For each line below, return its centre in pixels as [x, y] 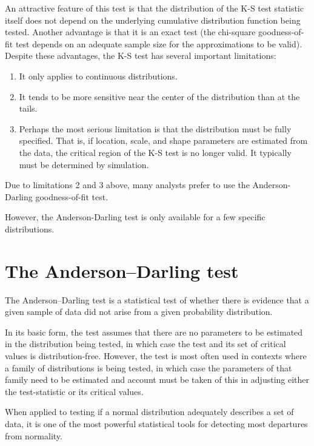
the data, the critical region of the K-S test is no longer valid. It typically [155, 152]
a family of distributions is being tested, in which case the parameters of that [149, 367]
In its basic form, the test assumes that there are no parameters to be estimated [154, 332]
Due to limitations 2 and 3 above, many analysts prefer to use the [127, 185]
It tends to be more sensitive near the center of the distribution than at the [159, 96]
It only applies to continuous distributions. [98, 76]
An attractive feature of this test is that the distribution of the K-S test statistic [154, 8]
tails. [28, 108]
